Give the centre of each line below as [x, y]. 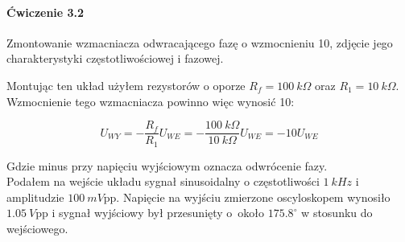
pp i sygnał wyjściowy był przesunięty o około [150, 213]
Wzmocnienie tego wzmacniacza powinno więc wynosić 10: [151, 101]
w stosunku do [337, 213]
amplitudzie [35, 197]
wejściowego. [37, 229]
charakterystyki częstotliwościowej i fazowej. [115, 58]
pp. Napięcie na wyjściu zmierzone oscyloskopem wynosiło [247, 197]
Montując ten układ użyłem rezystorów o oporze [126, 85]
